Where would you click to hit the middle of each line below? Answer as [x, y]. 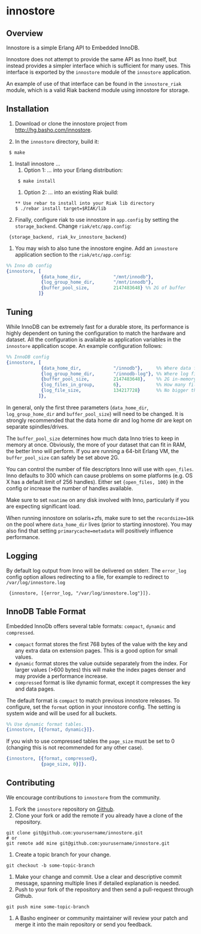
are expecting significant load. [43, 506]
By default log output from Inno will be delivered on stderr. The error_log [96, 570]
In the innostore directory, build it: [57, 141]
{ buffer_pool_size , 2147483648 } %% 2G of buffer [113, 288]
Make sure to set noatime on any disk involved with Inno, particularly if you [98, 499]
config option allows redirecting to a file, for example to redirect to [88, 577]
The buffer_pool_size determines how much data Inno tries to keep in [93, 438]
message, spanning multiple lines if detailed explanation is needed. [98, 883]
